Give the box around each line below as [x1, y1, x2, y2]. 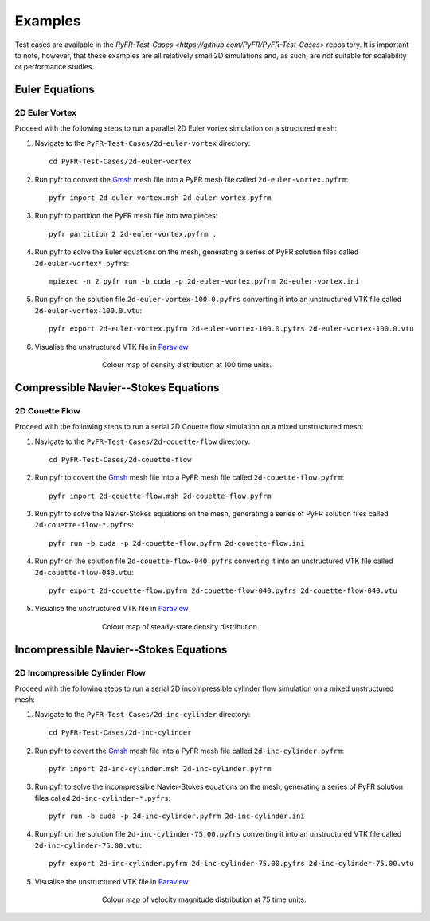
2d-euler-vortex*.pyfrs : [34, 258, 130, 268]
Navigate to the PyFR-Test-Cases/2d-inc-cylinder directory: [34, 709, 251, 719]
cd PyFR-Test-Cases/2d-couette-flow [49, 455, 192, 464]
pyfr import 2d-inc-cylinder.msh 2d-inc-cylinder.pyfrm [49, 764, 272, 773]
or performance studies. [14, 62, 95, 72]
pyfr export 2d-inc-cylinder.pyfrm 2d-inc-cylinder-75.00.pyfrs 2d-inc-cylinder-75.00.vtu [49, 859, 414, 868]
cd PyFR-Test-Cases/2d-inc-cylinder [49, 728, 192, 737]
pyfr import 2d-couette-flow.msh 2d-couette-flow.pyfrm [49, 491, 272, 500]
